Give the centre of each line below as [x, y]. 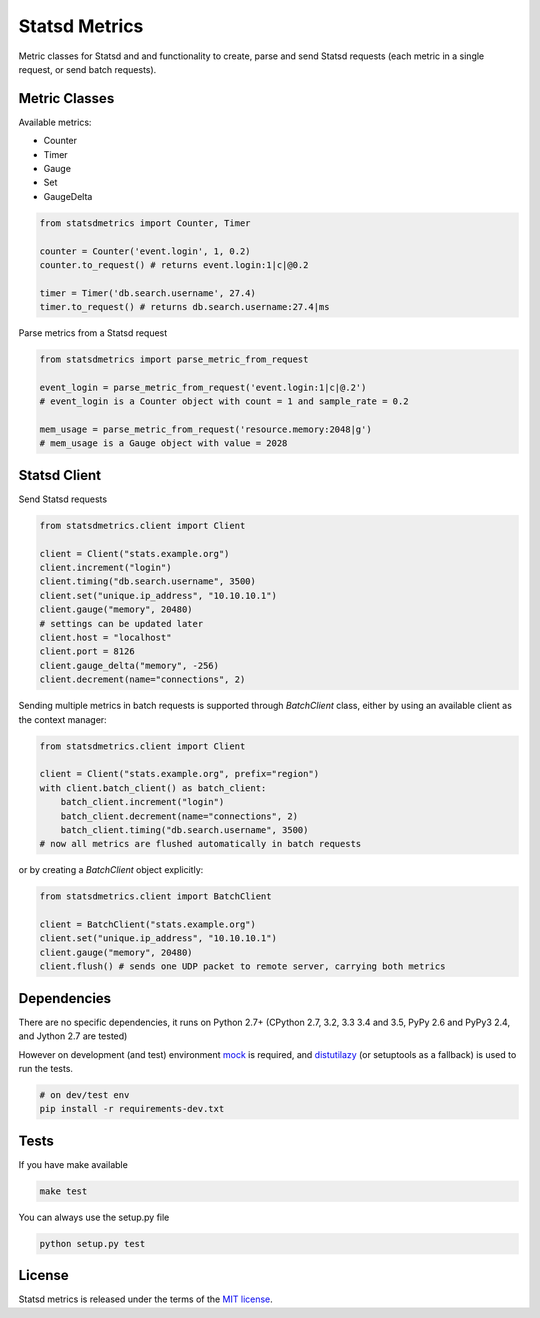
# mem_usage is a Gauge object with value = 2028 [163, 443]
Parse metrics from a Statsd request [93, 333]
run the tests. [46, 1068]
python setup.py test [92, 1243]
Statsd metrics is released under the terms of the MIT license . [146, 1299]
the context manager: [62, 719]
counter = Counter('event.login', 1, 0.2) [145, 251]
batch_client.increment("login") [142, 802]
